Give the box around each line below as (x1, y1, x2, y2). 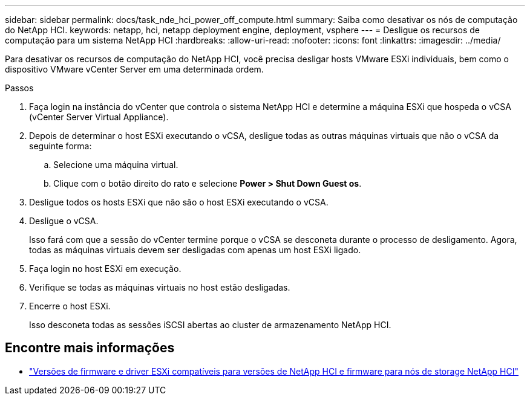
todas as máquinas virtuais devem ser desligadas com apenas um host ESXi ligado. (29, 245, 361, 255)
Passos (5, 83, 34, 93)
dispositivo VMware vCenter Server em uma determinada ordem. (5, 64, 264, 74)
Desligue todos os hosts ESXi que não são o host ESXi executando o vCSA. (29, 197, 329, 207)
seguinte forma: (29, 141, 92, 151)
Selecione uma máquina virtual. (53, 160, 178, 170)
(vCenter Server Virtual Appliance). (29, 112, 169, 122)
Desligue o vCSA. (29, 216, 99, 226)
